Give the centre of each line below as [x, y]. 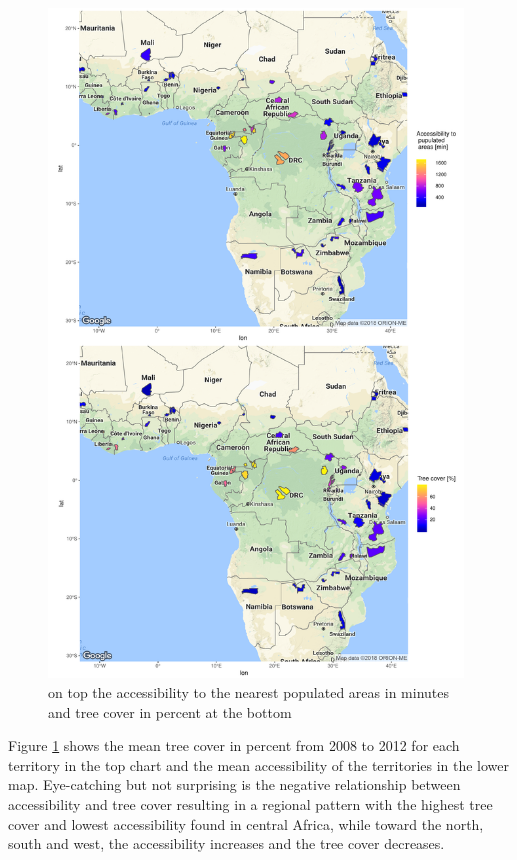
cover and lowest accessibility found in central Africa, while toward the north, [246, 823]
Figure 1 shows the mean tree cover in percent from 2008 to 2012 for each [234, 745]
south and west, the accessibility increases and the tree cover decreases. [226, 843]
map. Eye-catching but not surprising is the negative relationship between [234, 784]
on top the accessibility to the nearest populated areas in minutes [249, 692]
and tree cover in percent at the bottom [170, 711]
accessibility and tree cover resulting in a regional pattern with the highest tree [250, 803]
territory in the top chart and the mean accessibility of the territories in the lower [259, 764]
